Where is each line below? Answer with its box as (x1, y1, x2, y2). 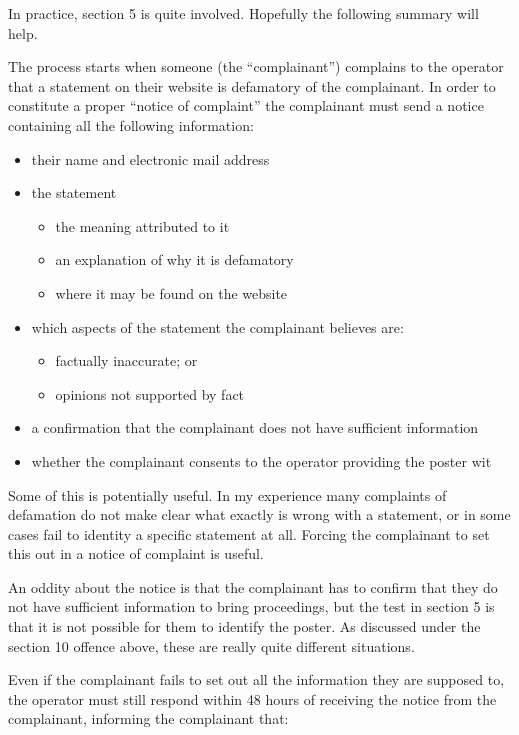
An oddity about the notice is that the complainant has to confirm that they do (8, 576, 498, 597)
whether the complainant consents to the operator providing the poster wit (31, 450, 492, 471)
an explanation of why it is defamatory (55, 249, 294, 270)
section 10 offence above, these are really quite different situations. (8, 635, 415, 656)
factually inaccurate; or (55, 350, 198, 371)
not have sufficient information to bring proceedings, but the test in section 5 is (8, 596, 495, 617)
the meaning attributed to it (55, 215, 230, 236)
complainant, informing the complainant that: (8, 708, 289, 729)
